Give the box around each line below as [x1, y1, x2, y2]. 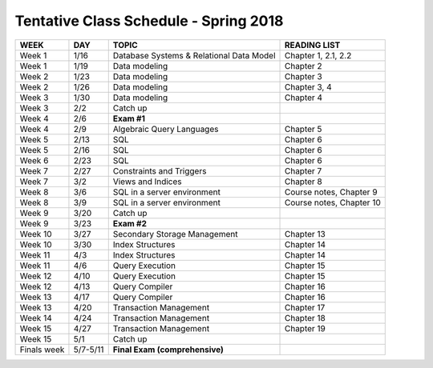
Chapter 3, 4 [284, 81, 332, 92]
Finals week [19, 344, 65, 355]
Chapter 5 [284, 123, 322, 134]
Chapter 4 [284, 92, 323, 103]
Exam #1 [112, 113, 146, 124]
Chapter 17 [284, 302, 326, 313]
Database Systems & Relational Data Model [112, 50, 276, 61]
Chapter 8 [284, 176, 322, 187]
